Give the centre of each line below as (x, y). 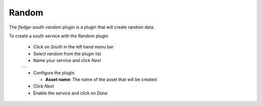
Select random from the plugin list (67, 54)
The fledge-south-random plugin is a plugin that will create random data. (82, 27)
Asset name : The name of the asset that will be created (101, 79)
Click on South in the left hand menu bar (74, 47)
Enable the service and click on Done (70, 93)
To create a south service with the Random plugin (59, 36)
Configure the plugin (54, 73)
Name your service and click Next (67, 61)
